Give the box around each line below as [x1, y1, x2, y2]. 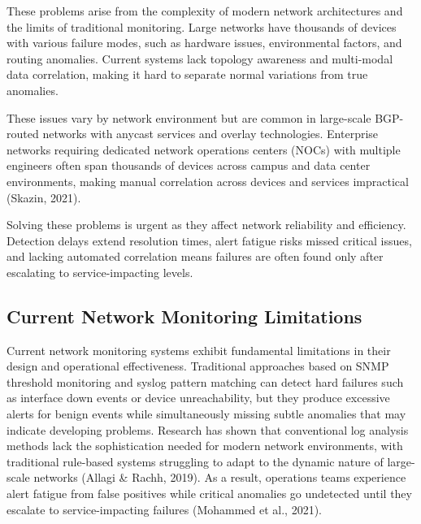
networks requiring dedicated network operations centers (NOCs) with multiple [7, 141, 401, 158]
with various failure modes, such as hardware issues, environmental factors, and [7, 34, 402, 51]
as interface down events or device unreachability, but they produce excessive [7, 389, 390, 406]
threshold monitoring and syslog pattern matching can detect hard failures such [7, 373, 404, 390]
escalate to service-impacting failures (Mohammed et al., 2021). [7, 500, 322, 518]
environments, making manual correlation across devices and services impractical [7, 172, 409, 189]
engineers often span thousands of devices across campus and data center [7, 157, 371, 174]
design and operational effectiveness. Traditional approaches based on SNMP [7, 357, 389, 375]
